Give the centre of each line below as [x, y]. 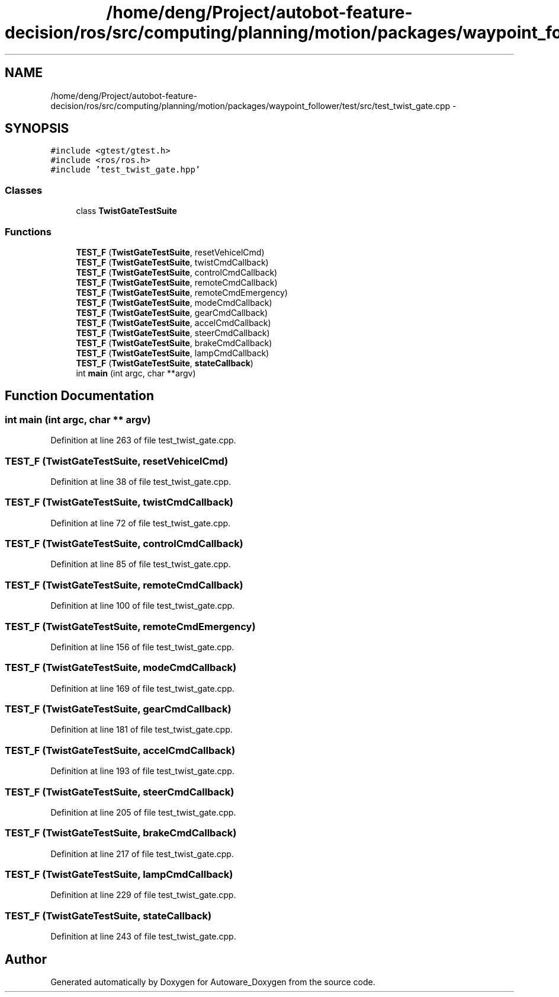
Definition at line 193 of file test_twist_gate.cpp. [142, 771]
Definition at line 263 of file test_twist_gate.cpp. [143, 440]
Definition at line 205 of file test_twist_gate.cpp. [143, 812]
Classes [24, 190]
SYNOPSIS [37, 129]
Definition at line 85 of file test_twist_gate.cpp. [141, 564]
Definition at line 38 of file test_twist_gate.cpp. [141, 481]
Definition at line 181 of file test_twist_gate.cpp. [142, 730]
